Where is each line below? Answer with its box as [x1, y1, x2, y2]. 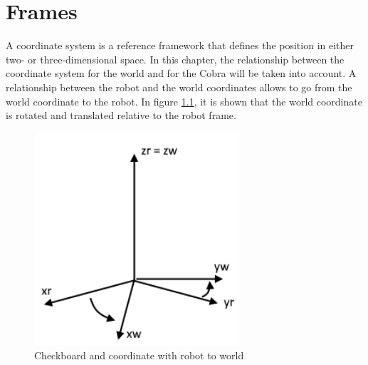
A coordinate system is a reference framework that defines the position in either [6, 38, 354, 53]
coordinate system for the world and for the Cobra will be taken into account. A [6, 66, 357, 81]
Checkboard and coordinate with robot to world [34, 347, 244, 362]
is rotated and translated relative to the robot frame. [6, 108, 236, 123]
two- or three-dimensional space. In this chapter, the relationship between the [6, 51, 345, 66]
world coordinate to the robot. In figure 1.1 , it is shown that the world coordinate [6, 93, 362, 108]
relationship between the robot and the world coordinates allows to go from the [6, 79, 352, 94]
